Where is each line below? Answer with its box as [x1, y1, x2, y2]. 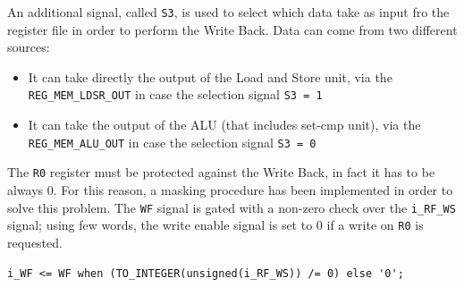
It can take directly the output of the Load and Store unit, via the [28, 67, 392, 86]
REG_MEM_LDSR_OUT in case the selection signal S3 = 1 [28, 85, 323, 104]
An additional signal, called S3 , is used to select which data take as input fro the [7, 3, 450, 21]
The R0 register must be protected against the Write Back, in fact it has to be [7, 163, 435, 181]
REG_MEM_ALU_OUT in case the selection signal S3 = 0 [28, 132, 316, 151]
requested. [7, 232, 63, 251]
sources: [7, 38, 50, 56]
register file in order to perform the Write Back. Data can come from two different [7, 20, 458, 38]
